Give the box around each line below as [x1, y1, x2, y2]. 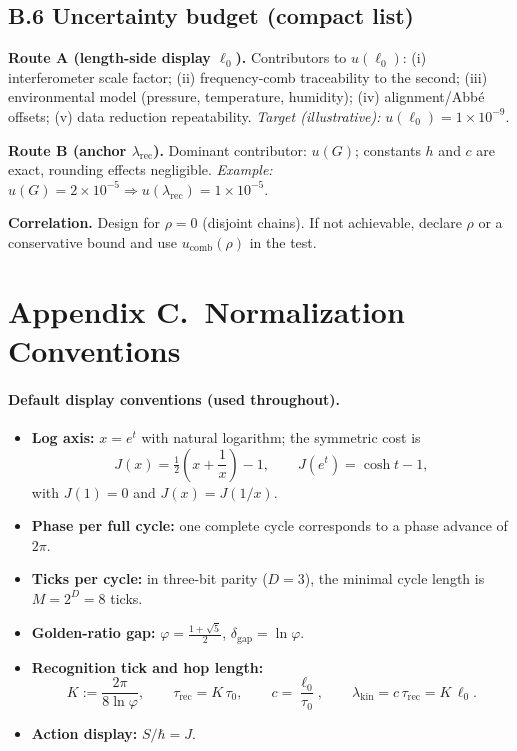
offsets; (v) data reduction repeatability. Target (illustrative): [8, 105, 381, 126]
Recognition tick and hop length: [31, 656, 264, 677]
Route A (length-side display [8, 47, 211, 68]
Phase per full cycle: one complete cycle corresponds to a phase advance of [31, 515, 508, 536]
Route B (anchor [8, 139, 127, 160]
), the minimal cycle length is [304, 568, 485, 589]
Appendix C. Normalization [8, 290, 405, 331]
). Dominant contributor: [153, 139, 307, 160]
